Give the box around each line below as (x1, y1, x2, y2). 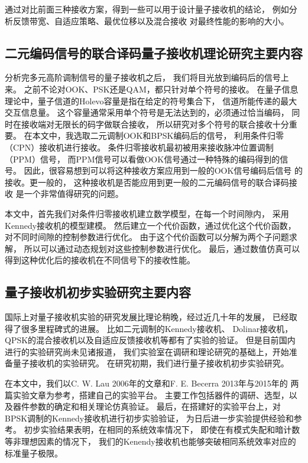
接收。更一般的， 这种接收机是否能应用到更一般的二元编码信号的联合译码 (5, 175, 289, 188)
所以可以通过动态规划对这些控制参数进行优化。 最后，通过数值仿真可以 (24, 242, 300, 254)
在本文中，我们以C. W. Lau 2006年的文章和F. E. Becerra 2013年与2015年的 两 (5, 377, 299, 389)
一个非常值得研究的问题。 (24, 187, 124, 200)
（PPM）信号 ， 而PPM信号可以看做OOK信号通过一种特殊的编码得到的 (5, 152, 280, 165)
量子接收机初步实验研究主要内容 (5, 283, 191, 301)
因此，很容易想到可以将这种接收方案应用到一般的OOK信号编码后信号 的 (24, 164, 303, 177)
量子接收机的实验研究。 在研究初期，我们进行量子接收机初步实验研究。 (12, 357, 289, 369)
